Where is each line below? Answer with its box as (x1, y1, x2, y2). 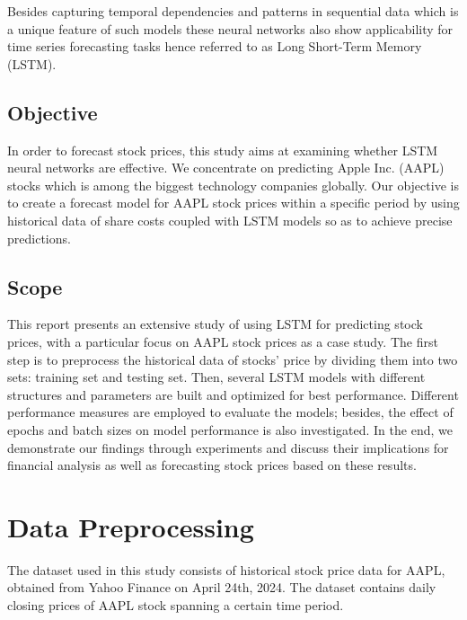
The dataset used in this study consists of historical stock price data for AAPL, (7, 560, 445, 579)
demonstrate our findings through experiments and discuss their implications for (7, 438, 449, 456)
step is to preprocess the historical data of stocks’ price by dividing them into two (7, 350, 458, 368)
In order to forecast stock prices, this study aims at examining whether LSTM (7, 140, 438, 159)
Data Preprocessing (7, 508, 254, 545)
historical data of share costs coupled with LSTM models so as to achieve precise (7, 210, 453, 229)
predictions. (7, 228, 71, 247)
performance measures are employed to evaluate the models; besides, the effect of (7, 403, 454, 421)
